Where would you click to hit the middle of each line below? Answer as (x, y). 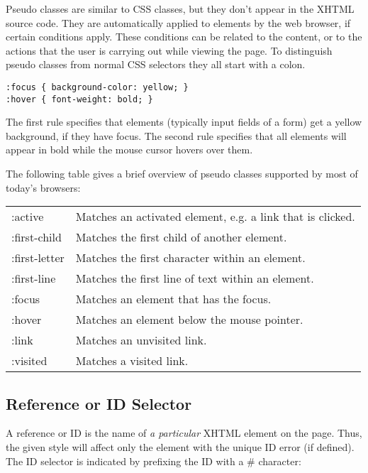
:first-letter (38, 258)
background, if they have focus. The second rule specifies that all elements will (176, 135)
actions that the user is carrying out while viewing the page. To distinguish (169, 50)
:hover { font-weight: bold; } (79, 99)
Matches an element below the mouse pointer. (189, 320)
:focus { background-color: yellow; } (97, 87)
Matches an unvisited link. (141, 340)
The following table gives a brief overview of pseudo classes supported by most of (182, 174)
